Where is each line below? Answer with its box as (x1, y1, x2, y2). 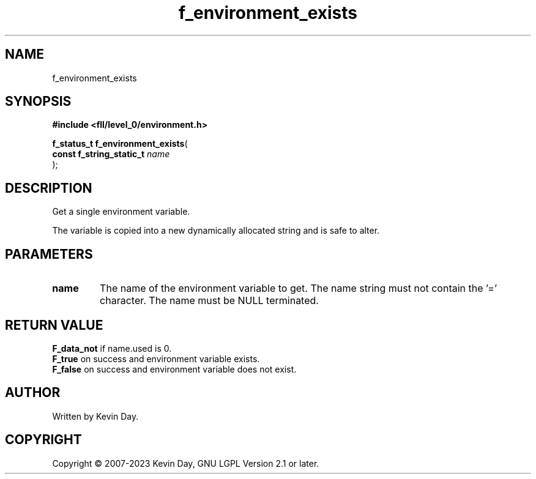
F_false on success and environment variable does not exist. (52, 363, 297, 374)
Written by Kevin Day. (52, 410, 139, 421)
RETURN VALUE (5, 317, 103, 333)
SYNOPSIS (5, 94, 72, 110)
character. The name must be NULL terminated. (100, 294, 319, 307)
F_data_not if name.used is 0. (52, 343, 172, 354)
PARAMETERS (5, 246, 93, 262)
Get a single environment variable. (52, 206, 190, 217)
